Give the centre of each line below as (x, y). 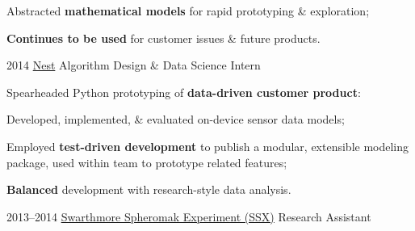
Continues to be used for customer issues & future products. (163, 38)
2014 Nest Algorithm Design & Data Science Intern (134, 65)
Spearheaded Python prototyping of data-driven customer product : (184, 92)
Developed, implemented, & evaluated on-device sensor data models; (176, 119)
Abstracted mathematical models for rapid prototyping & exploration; (188, 10)
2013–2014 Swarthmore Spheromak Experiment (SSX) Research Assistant (189, 216)
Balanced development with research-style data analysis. (149, 189)
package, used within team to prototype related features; (147, 162)
